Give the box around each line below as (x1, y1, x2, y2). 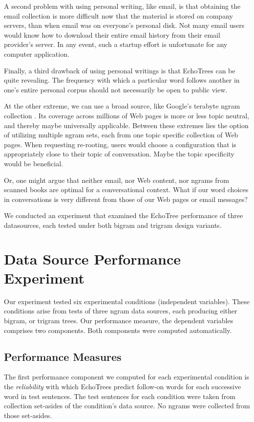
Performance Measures (4, 349, 122, 364)
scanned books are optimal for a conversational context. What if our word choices (4, 184, 249, 195)
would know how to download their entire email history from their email (4, 29, 220, 40)
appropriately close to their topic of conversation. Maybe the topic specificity (4, 149, 234, 159)
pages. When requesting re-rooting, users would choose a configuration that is (4, 139, 236, 149)
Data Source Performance (4, 248, 181, 268)
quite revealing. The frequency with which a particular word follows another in (4, 75, 240, 85)
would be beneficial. (4, 158, 63, 168)
